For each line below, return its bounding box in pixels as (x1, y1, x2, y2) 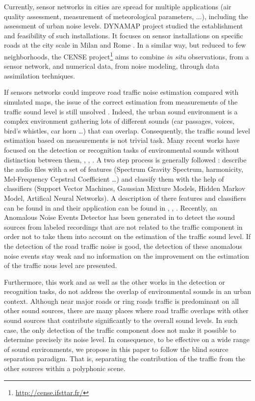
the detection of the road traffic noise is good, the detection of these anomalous (4, 241, 242, 251)
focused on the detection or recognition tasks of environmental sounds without (4, 144, 240, 155)
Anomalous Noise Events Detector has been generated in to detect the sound (4, 212, 235, 222)
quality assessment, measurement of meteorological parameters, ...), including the (4, 11, 248, 21)
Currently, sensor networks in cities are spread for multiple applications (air (4, 1, 231, 11)
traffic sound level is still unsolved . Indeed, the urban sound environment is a (4, 106, 238, 116)
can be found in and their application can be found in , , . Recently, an (4, 202, 217, 213)
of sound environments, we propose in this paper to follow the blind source (4, 344, 229, 354)
